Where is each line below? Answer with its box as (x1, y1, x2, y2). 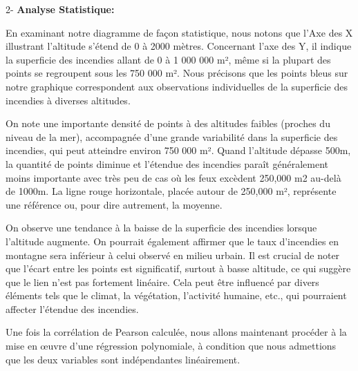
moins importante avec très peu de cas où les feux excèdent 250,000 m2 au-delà (6, 170, 341, 184)
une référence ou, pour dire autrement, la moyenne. (6, 197, 223, 211)
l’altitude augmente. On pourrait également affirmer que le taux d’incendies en (6, 234, 339, 248)
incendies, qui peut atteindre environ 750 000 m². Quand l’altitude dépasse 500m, (6, 143, 351, 158)
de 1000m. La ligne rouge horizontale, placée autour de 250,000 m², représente (6, 184, 337, 198)
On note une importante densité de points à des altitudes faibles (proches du (6, 116, 330, 131)
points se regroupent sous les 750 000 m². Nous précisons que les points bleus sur (6, 66, 348, 80)
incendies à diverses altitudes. (6, 93, 131, 107)
